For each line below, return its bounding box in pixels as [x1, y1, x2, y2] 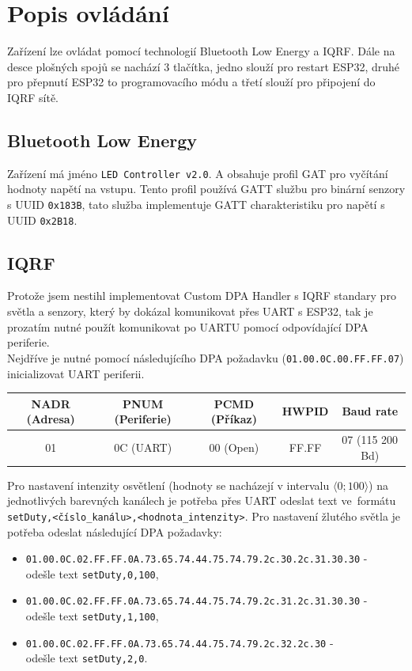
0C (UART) [114, 438, 172, 455]
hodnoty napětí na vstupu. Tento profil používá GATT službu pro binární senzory [7, 180, 406, 197]
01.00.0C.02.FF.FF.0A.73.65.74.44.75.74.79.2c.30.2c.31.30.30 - [25, 550, 368, 567]
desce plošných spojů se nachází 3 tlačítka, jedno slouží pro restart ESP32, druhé [7, 58, 400, 74]
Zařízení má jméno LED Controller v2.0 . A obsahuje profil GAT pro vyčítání [7, 165, 388, 181]
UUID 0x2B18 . [7, 211, 77, 228]
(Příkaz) [210, 411, 257, 427]
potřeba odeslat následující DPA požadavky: [7, 523, 222, 540]
